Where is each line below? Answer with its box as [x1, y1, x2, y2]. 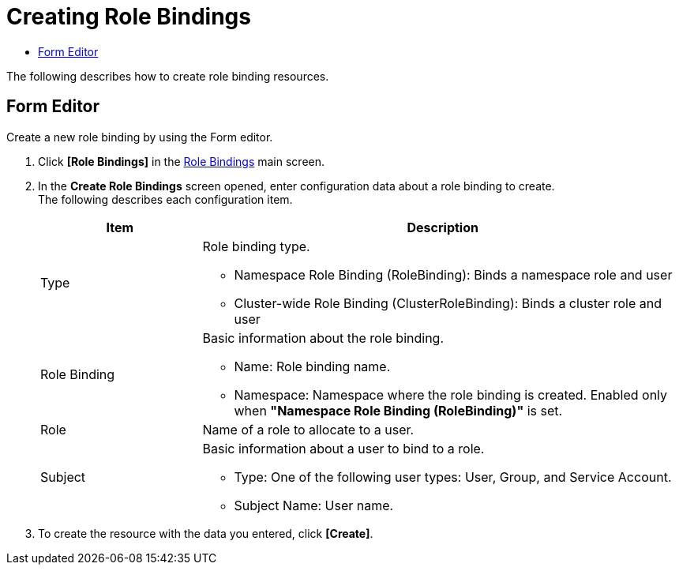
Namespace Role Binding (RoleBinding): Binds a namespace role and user [234, 266, 673, 283]
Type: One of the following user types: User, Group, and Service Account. [234, 468, 672, 485]
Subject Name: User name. [234, 497, 394, 513]
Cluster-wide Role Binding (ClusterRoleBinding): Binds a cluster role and [234, 295, 662, 311]
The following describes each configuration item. [38, 192, 293, 206]
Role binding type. [202, 238, 310, 254]
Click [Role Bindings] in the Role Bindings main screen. [38, 154, 325, 168]
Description [407, 219, 478, 235]
